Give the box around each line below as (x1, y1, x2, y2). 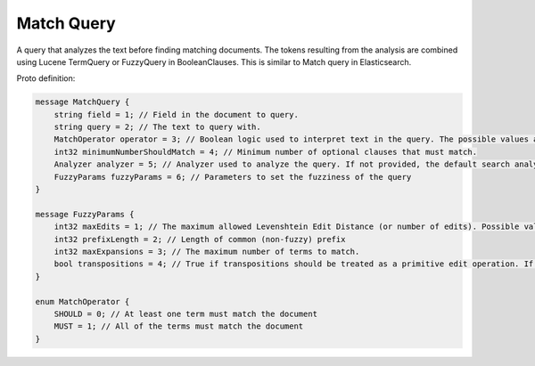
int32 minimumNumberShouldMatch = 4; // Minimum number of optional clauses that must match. (53, 147, 477, 157)
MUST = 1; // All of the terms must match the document (53, 321, 304, 331)
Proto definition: (16, 73, 76, 84)
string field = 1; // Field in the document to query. (53, 110, 299, 119)
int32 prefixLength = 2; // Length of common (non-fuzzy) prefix (53, 234, 346, 244)
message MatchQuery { (35, 97, 130, 107)
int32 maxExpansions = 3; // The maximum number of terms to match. (53, 247, 360, 256)
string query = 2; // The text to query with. (53, 122, 262, 133)
